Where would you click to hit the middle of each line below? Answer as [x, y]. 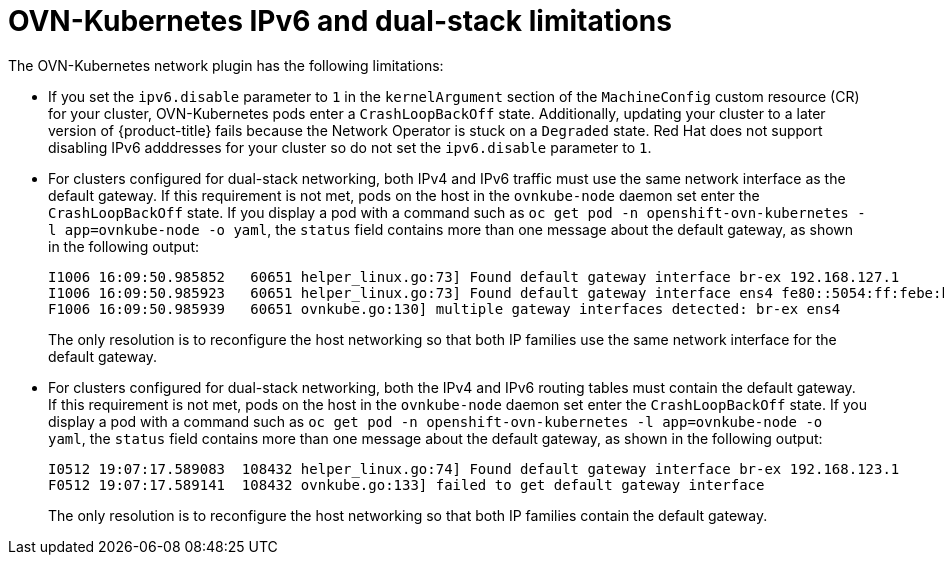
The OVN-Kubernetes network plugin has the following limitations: [226, 65]
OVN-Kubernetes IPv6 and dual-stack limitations [340, 21]
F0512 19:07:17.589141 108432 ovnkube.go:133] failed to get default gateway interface [406, 484]
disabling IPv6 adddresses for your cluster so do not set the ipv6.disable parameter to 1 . [350, 147]
